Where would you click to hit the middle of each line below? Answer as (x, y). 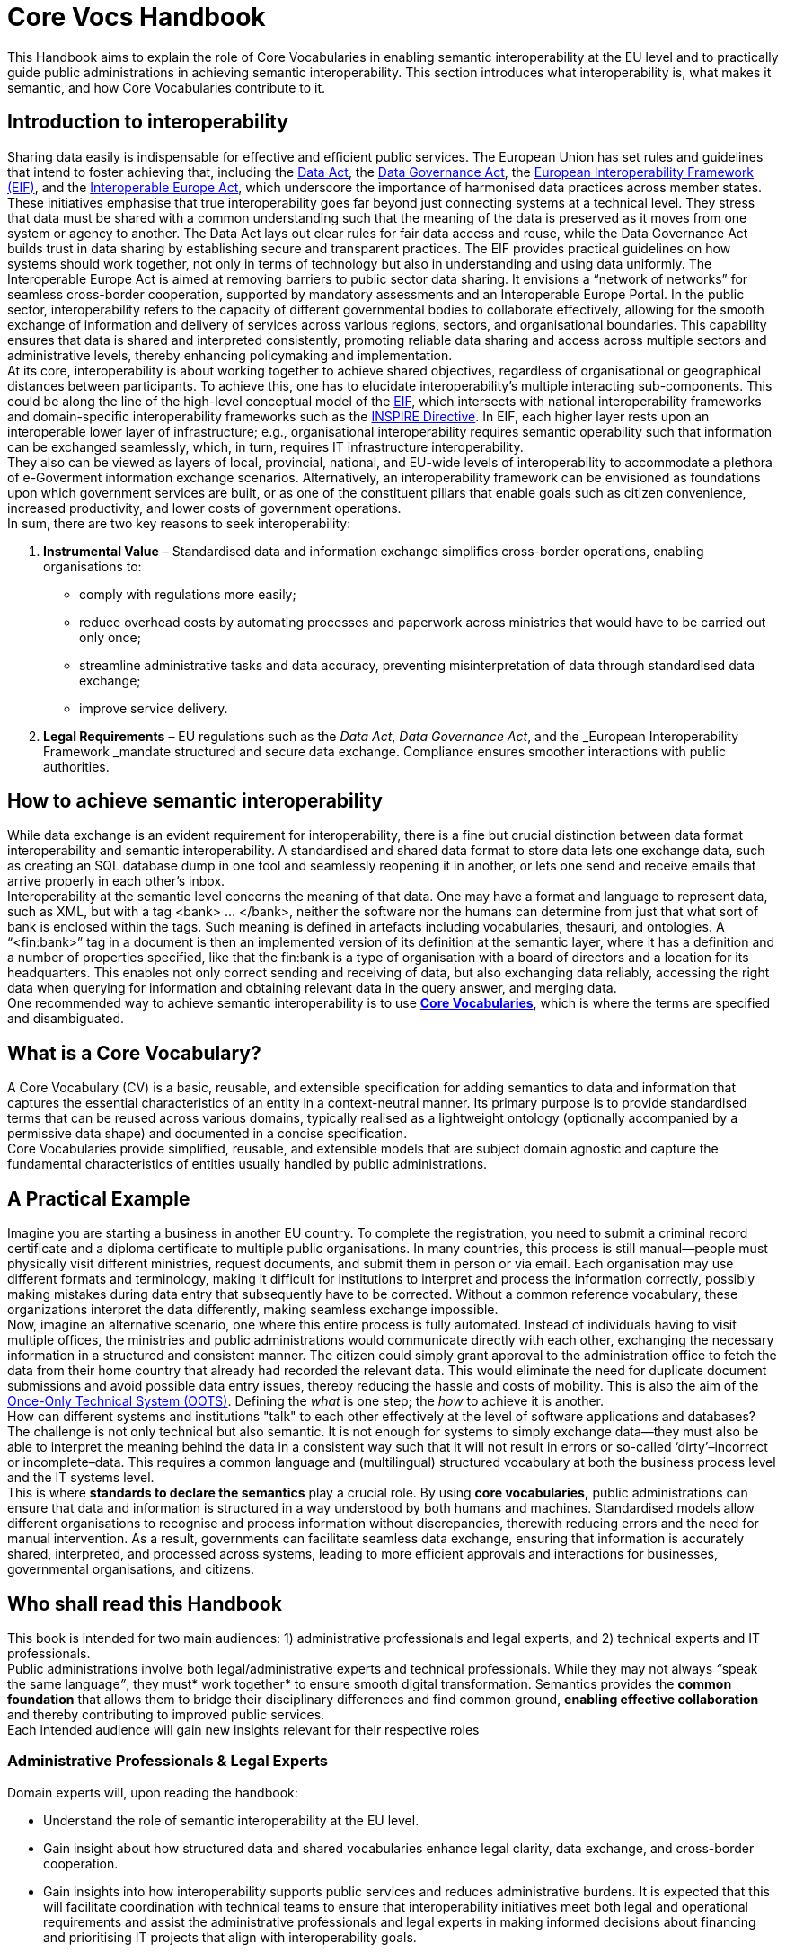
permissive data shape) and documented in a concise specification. (208, 1134)
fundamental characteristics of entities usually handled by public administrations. (247, 1164)
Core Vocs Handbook (137, 17)
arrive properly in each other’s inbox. (116, 881)
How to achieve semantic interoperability (195, 801)
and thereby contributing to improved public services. (166, 1714)
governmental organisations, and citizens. (131, 1569)
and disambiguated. (66, 1019)
